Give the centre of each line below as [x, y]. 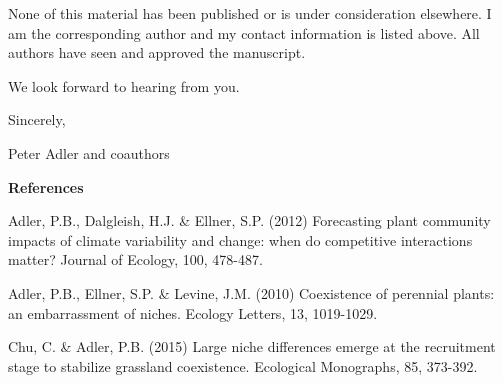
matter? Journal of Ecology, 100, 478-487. [135, 259]
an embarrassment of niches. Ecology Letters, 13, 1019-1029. [193, 312]
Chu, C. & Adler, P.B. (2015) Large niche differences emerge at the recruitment [252, 346]
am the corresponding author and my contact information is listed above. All [244, 32]
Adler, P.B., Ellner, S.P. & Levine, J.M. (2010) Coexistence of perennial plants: [251, 292]
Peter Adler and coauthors [89, 152]
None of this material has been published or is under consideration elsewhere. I [250, 13]
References [46, 186]
